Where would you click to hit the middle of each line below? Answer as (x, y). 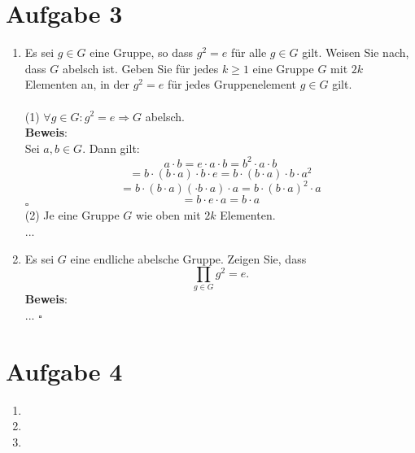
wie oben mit (168, 215)
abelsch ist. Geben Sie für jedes (140, 68)
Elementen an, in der (77, 84)
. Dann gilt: (111, 148)
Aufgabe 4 (64, 370)
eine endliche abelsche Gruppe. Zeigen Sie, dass (188, 258)
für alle (249, 52)
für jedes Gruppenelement (232, 84)
